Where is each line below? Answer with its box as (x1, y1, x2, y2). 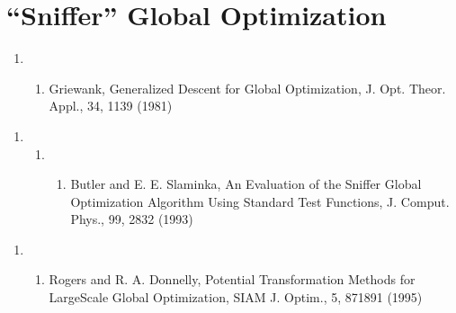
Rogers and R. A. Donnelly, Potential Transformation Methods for (49, 270, 416, 289)
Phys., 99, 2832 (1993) (70, 210, 193, 228)
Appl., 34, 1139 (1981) (49, 96, 173, 115)
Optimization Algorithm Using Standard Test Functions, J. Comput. (70, 192, 450, 210)
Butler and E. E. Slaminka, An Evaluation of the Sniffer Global (70, 174, 422, 193)
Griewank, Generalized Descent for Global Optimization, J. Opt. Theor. (49, 78, 446, 97)
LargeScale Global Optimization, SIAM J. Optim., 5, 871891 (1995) (49, 288, 423, 307)
